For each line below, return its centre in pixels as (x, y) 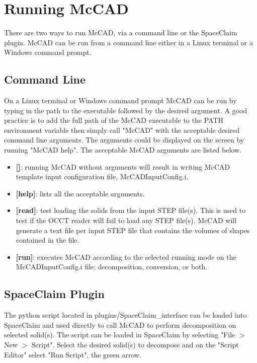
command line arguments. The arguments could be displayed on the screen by (124, 140)
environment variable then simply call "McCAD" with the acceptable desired (122, 130)
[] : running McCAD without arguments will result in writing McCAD (123, 166)
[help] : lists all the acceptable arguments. (80, 193)
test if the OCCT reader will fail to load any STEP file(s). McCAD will (126, 220)
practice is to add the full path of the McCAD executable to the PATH (114, 120)
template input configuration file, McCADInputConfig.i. (102, 176)
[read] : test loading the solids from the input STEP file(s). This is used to (131, 210)
